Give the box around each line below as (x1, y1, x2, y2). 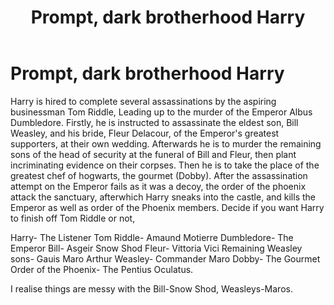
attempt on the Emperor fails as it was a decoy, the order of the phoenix (10, 180, 307, 192)
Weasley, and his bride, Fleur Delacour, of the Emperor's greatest (10, 127, 280, 139)
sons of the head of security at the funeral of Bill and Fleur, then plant (10, 148, 297, 160)
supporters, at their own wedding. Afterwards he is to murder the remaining (10, 137, 322, 150)
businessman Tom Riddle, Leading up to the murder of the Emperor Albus (10, 106, 313, 118)
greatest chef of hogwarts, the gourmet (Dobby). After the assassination (10, 169, 308, 181)
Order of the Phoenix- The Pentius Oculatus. (10, 263, 194, 275)
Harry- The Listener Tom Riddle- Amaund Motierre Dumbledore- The (10, 231, 294, 243)
